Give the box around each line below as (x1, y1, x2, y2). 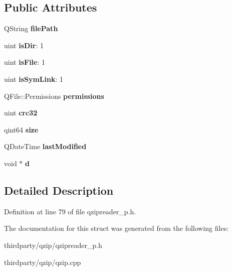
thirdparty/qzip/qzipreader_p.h (4, 239, 102, 250)
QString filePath (4, 23, 58, 34)
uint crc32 (4, 107, 38, 118)
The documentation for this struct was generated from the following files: (4, 223, 229, 233)
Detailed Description (4, 182, 114, 198)
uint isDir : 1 (4, 40, 44, 50)
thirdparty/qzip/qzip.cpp (4, 256, 81, 267)
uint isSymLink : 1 (4, 73, 64, 84)
